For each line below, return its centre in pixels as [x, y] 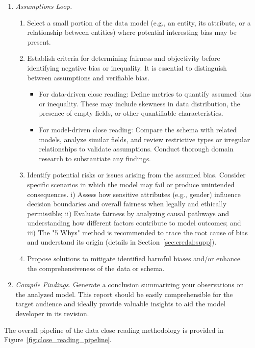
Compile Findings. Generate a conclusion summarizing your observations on [130, 285]
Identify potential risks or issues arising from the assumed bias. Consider [136, 175]
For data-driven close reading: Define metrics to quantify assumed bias [145, 94]
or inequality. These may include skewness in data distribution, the [140, 103]
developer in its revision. [52, 313]
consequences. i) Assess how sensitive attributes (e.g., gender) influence [134, 194]
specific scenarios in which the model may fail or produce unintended [131, 184]
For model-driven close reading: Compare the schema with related [138, 129]
